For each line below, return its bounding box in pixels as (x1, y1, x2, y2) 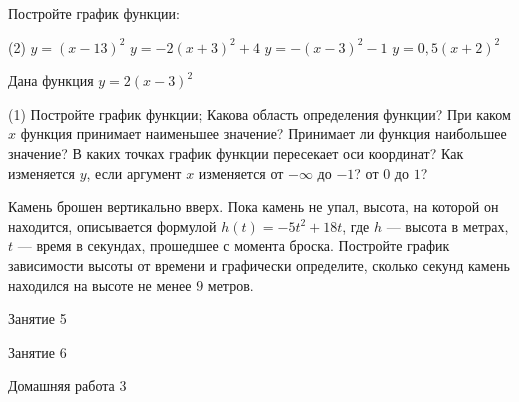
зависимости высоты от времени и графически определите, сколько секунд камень (8, 254, 510, 275)
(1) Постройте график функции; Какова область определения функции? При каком (8, 103, 511, 124)
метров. (207, 274, 254, 295)
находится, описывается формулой (8, 215, 217, 236)
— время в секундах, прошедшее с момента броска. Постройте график (17, 235, 450, 256)
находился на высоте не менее (8, 274, 192, 295)
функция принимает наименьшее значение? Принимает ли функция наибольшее (20, 123, 507, 144)
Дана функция (8, 70, 94, 91)
